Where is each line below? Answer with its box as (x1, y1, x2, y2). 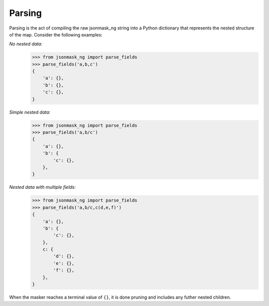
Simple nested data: (9, 109, 51, 115)
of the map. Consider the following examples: (9, 31, 103, 37)
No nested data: (9, 41, 42, 47)
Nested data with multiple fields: (9, 184, 76, 190)
